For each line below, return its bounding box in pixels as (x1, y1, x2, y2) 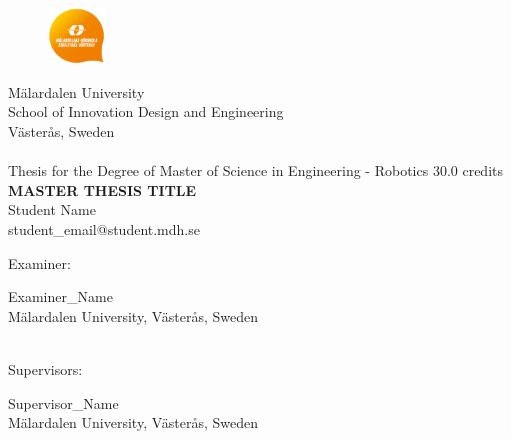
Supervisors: (8, 358, 83, 379)
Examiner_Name (8, 286, 113, 307)
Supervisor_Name (8, 392, 119, 413)
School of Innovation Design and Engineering (8, 101, 284, 122)
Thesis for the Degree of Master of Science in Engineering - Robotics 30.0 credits (8, 160, 504, 181)
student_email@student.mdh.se (8, 219, 200, 239)
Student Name (8, 199, 96, 220)
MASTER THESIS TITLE (8, 179, 197, 200)
